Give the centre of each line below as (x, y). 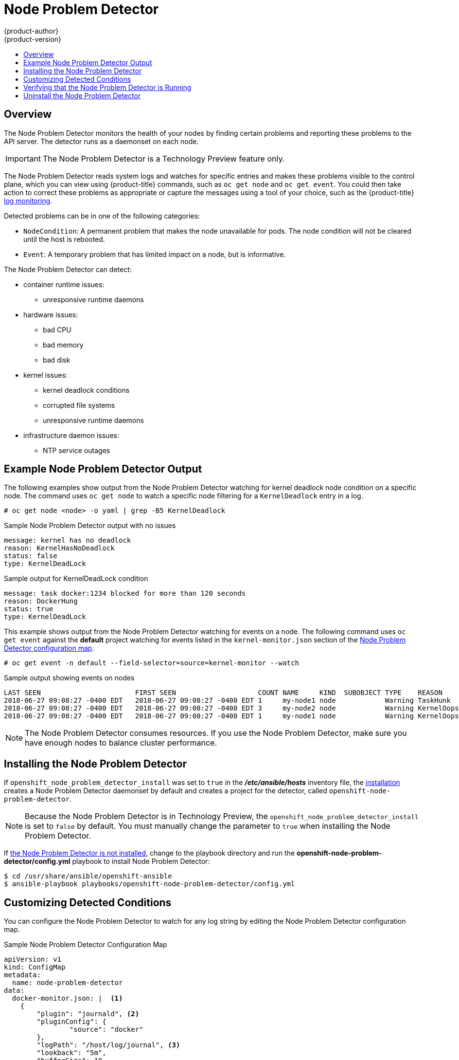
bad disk (57, 360)
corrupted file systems (79, 405)
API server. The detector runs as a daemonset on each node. (101, 141)
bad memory (63, 345)
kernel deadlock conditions (86, 390)
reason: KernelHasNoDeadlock (59, 548)
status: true (29, 609)
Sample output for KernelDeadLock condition (76, 579)
